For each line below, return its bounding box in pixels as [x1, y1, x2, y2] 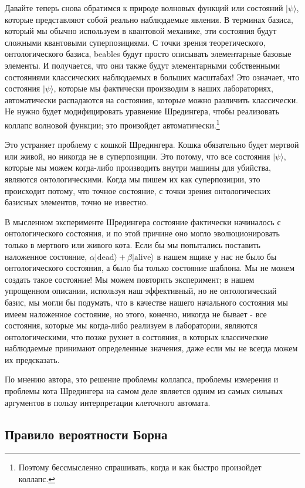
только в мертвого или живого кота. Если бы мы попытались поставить [5, 238, 260, 250]
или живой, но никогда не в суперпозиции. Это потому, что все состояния [5, 150, 270, 162]
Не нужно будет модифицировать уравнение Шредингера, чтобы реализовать [5, 105, 279, 117]
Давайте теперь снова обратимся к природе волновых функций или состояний [5, 2, 283, 13]
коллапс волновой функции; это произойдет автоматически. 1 [5, 117, 220, 131]
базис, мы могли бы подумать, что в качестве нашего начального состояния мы [5, 296, 288, 308]
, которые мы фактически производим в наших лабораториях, [53, 82, 273, 94]
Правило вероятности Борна [5, 425, 168, 443]
